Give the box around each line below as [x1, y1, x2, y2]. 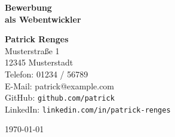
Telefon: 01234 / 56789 [5, 67, 88, 80]
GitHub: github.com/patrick [5, 91, 115, 104]
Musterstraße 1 [5, 44, 60, 57]
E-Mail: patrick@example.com [5, 79, 115, 92]
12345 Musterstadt [5, 56, 73, 68]
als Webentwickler [5, 13, 81, 25]
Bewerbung [5, 1, 52, 13]
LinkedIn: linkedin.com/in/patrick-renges [5, 102, 171, 115]
